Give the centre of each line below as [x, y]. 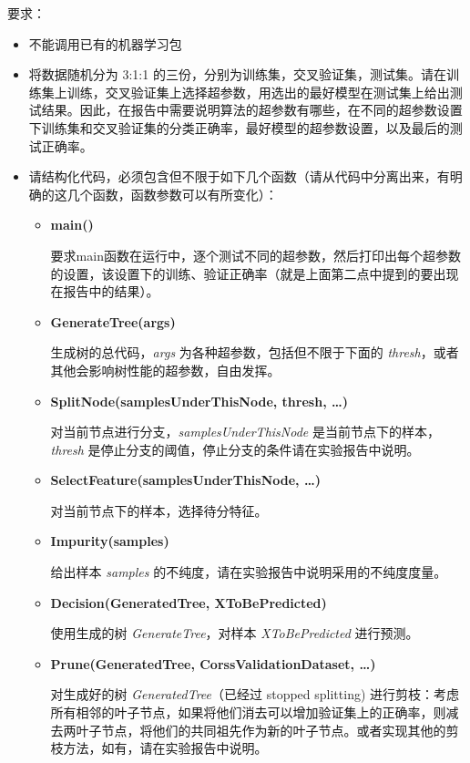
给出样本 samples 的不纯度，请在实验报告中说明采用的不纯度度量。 [249, 572]
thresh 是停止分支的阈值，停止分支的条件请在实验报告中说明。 [235, 449]
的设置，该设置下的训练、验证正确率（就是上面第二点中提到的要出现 [255, 273]
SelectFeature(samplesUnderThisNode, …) [185, 480]
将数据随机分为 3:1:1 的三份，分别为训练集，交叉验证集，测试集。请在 [237, 74]
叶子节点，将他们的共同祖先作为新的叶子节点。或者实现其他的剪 [267, 730]
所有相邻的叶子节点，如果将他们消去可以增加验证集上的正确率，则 [248, 712]
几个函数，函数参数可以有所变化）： [172, 194]
